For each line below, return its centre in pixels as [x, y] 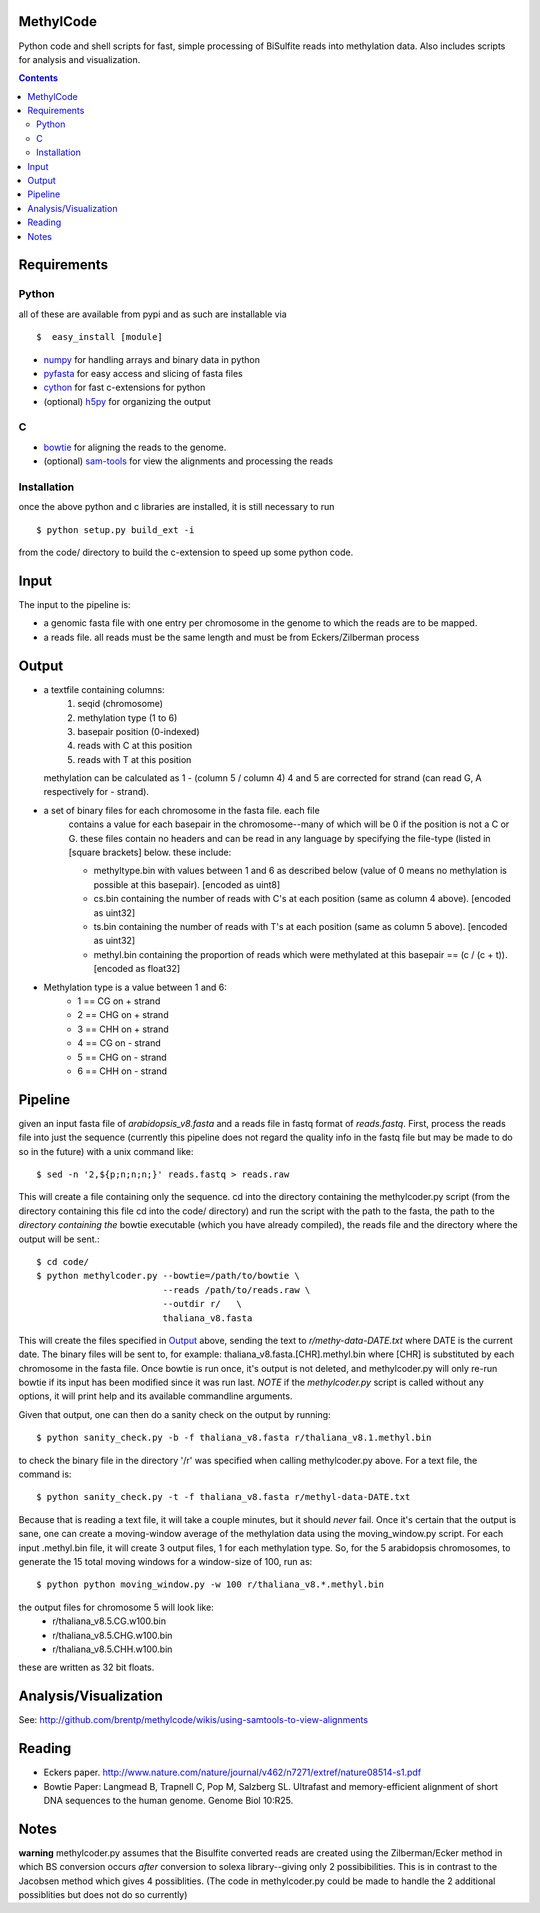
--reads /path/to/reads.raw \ [236, 1289]
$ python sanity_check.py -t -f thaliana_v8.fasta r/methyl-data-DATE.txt [223, 1497]
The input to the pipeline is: [74, 605]
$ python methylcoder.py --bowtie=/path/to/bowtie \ [168, 1276]
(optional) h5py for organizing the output [127, 401]
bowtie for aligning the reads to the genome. [135, 447]
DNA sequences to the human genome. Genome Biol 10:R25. [168, 1800]
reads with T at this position [134, 759]
